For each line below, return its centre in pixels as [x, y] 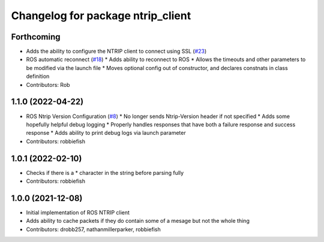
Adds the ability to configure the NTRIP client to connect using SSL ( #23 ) [116, 52]
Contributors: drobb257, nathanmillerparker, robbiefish [94, 229]
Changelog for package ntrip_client [101, 16]
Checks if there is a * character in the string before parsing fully [105, 173]
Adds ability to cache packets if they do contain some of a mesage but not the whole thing [138, 221]
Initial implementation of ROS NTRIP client [78, 212]
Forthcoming [36, 37]
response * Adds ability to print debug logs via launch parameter [106, 133]
